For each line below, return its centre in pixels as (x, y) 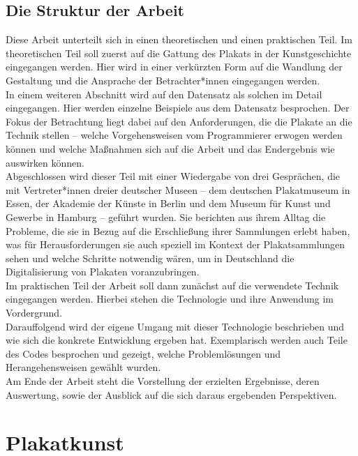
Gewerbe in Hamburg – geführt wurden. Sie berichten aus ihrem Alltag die (166, 216)
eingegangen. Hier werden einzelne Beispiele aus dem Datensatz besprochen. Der (178, 108)
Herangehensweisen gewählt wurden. (83, 367)
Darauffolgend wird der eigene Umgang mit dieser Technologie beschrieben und (175, 326)
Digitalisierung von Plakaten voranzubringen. (103, 272)
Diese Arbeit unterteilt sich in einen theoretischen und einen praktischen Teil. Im (179, 39)
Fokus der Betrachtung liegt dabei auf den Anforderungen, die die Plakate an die (179, 121)
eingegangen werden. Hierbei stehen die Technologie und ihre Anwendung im (170, 299)
